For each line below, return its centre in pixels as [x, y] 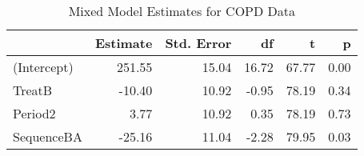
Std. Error [198, 43]
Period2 [34, 113]
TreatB [33, 90]
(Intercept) [43, 67]
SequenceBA [48, 136]
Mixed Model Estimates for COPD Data [182, 11]
